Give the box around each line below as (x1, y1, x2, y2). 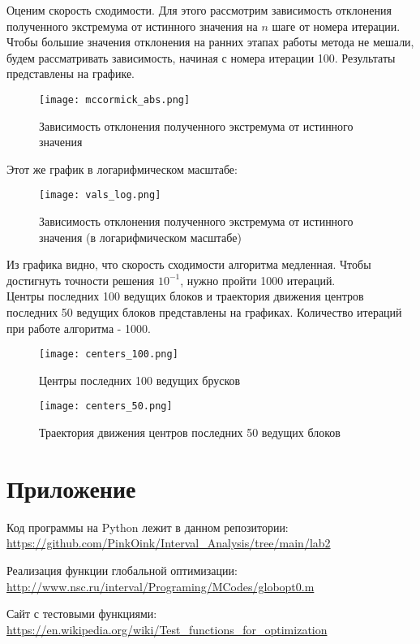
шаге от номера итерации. (272, 17, 401, 34)
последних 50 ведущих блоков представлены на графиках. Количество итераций (6, 304, 402, 321)
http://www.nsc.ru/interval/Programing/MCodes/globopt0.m (6, 577, 315, 594)
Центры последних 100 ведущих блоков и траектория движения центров (6, 287, 364, 305)
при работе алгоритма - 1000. (6, 319, 151, 336)
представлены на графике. (6, 65, 135, 82)
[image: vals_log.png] (39, 189, 161, 201)
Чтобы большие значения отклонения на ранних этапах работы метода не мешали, (6, 33, 414, 50)
